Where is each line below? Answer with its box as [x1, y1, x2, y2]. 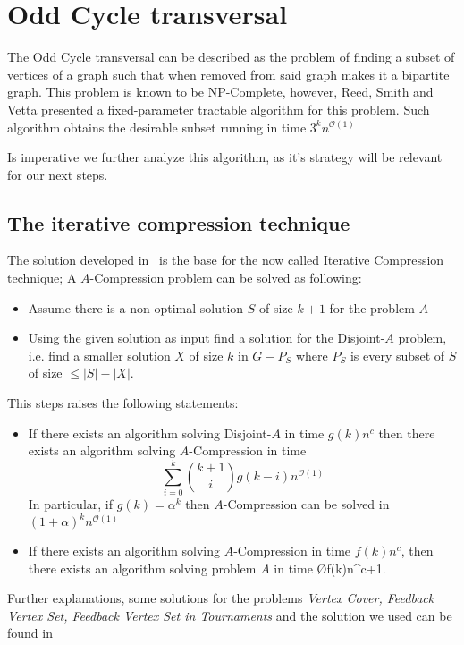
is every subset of [350, 345, 445, 364]
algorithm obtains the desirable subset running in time [7, 117, 307, 136]
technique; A [7, 268, 77, 287]
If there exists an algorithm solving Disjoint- [28, 423, 272, 442]
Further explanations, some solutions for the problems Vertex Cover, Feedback [7, 589, 434, 607]
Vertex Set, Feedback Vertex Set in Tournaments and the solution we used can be [7, 606, 452, 624]
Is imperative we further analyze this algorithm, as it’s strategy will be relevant [7, 148, 443, 166]
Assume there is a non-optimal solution [28, 298, 244, 317]
